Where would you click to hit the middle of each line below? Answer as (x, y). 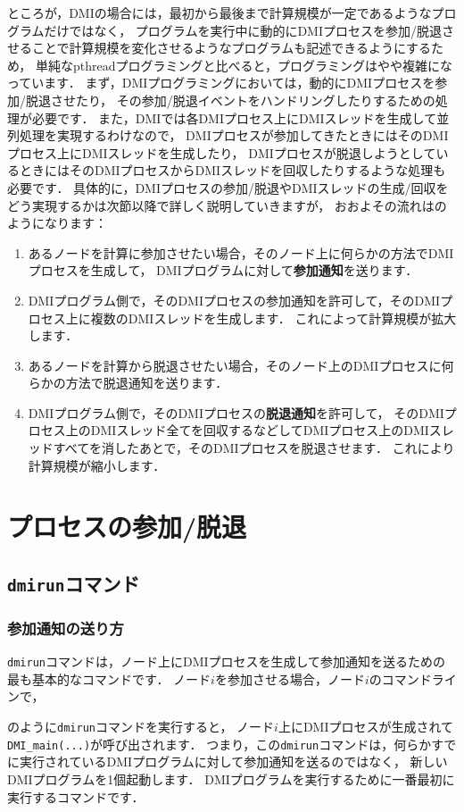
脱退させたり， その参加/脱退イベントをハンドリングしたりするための (230, 100)
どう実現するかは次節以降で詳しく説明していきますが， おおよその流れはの (227, 205)
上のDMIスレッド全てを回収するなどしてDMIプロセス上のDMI (247, 430)
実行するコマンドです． (76, 796)
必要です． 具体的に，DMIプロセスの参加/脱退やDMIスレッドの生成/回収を (228, 187)
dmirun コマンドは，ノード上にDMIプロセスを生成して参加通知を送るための (227, 661)
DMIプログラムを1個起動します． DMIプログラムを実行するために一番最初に (231, 779)
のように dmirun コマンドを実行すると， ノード (141, 727)
